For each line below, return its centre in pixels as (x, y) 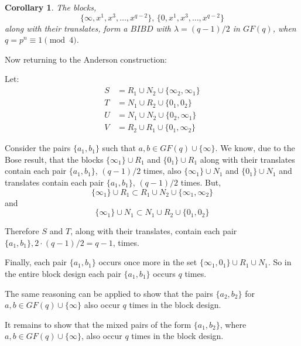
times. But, (201, 182)
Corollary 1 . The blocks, (51, 7)
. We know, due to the (255, 148)
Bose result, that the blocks (54, 159)
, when (284, 28)
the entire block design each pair (63, 273)
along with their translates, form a (66, 28)
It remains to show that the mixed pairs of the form (98, 324)
